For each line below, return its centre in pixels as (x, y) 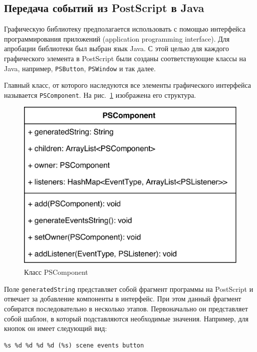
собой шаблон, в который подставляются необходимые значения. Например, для (126, 318)
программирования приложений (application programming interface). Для (117, 38)
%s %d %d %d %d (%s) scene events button (74, 345)
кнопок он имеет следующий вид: (56, 328)
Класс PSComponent (56, 272)
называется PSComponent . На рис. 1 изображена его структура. (100, 95)
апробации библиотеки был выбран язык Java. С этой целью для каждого (116, 48)
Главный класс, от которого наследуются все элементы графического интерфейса (127, 85)
